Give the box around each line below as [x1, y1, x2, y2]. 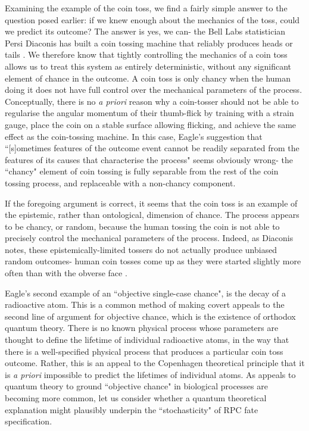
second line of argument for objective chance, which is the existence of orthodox [5, 310, 296, 322]
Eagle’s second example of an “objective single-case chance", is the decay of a [5, 286, 286, 299]
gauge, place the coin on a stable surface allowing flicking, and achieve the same [5, 118, 296, 130]
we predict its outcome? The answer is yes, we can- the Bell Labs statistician [5, 25, 286, 38]
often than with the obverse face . [5, 267, 127, 279]
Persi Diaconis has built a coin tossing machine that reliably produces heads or [5, 36, 293, 49]
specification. [5, 415, 52, 427]
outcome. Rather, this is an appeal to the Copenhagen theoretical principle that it [5, 357, 305, 369]
